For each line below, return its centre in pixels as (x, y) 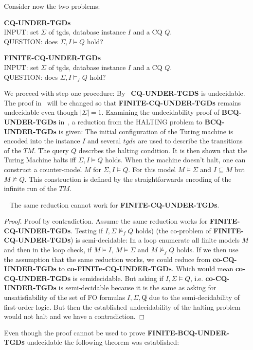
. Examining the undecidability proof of (160, 112)
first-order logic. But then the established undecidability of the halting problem (122, 306)
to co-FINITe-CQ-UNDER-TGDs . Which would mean (146, 269)
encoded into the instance (42, 141)
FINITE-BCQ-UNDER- (189, 332)
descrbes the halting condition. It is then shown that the (163, 150)
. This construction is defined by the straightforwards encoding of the (128, 179)
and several (104, 141)
